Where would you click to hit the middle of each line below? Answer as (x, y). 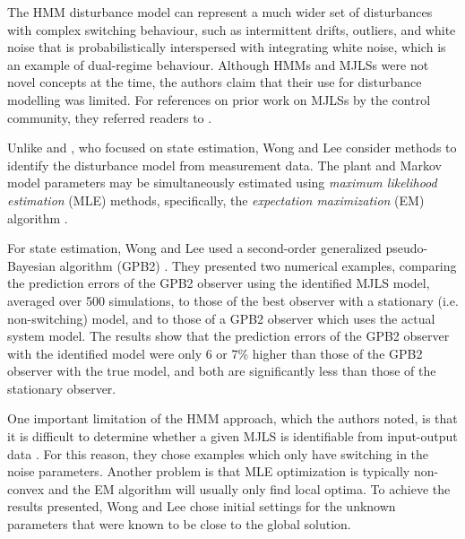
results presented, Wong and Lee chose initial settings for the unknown (202, 506)
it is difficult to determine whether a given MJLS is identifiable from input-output (232, 436)
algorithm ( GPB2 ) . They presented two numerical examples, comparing (258, 265)
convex (26, 488)
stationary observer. (62, 388)
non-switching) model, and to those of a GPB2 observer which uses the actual (221, 318)
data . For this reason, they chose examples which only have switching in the (218, 453)
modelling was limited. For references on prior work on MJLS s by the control (219, 99)
